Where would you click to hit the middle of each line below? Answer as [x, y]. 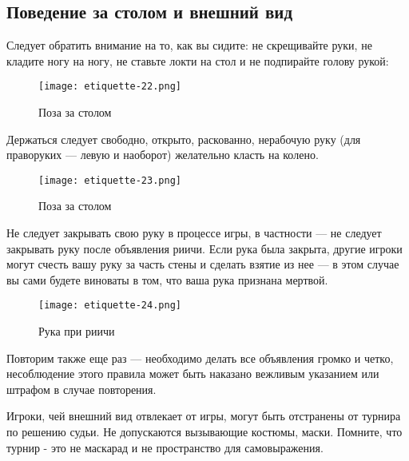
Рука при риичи [77, 331]
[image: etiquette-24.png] [110, 306]
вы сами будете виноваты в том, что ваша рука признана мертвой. [167, 279]
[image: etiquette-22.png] [110, 87]
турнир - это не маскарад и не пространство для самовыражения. [165, 447]
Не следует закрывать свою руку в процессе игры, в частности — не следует [194, 233]
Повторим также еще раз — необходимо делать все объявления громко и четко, [200, 358]
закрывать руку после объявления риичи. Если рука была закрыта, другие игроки [204, 248]
